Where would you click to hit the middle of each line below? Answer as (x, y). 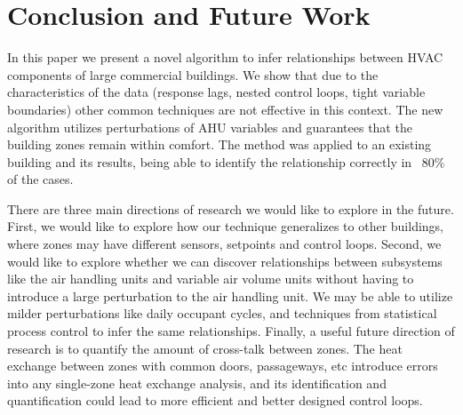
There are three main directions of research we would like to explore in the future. (231, 208)
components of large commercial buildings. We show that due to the (193, 74)
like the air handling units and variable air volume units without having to (211, 279)
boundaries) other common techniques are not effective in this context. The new (225, 109)
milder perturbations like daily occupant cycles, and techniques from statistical (222, 313)
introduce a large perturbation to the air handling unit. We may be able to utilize (230, 295)
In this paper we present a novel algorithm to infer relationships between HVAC (225, 57)
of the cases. (40, 179)
